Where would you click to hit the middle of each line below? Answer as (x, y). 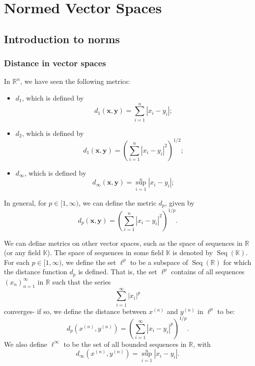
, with (202, 344)
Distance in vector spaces (55, 63)
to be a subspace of (159, 262)
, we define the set (89, 262)
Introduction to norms (62, 39)
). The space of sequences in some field (106, 252)
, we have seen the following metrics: (75, 81)
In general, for (25, 202)
